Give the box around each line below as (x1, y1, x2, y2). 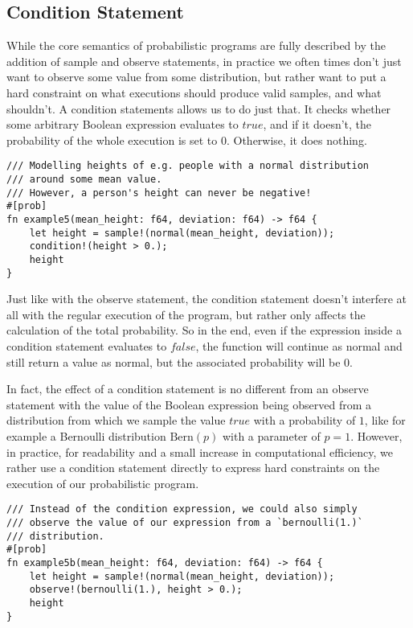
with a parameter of (222, 428, 321, 445)
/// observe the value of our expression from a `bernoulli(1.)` (6, 517, 363, 529)
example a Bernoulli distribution (6, 428, 166, 445)
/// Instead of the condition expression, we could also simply (6, 503, 358, 515)
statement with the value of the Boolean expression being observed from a (6, 396, 372, 413)
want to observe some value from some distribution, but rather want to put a (6, 68, 386, 85)
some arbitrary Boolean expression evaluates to (6, 116, 239, 133)
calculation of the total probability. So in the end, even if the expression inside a (6, 322, 402, 339)
